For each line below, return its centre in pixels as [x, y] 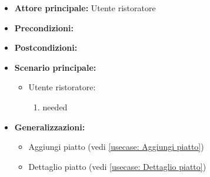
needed [55, 106]
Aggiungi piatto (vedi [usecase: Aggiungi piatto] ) [116, 147]
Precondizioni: [44, 27]
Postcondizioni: [46, 47]
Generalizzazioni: [50, 127]
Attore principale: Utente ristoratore [85, 8]
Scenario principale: [55, 67]
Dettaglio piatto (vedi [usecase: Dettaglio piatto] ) [117, 166]
